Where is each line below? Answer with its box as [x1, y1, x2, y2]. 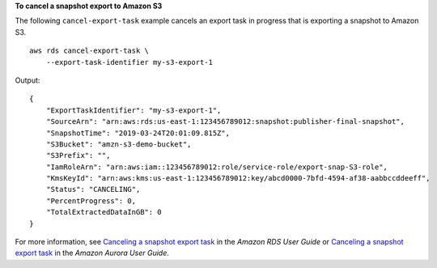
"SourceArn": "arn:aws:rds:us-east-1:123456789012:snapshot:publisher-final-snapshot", [45, 117, 405, 126]
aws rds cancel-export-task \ [29, 46, 150, 56]
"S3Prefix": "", [45, 151, 111, 160]
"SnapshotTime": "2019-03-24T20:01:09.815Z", [45, 128, 231, 138]
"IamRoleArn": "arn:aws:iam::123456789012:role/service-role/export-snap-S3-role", [45, 162, 388, 172]
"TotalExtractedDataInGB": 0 [45, 207, 162, 217]
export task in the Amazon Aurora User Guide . [15, 248, 170, 258]
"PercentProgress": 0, [45, 196, 137, 206]
